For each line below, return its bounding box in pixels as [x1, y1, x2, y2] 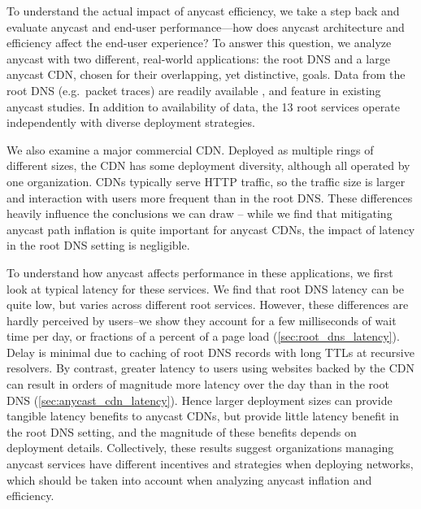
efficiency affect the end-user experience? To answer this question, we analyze [7, 34, 392, 51]
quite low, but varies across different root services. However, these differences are [7, 296, 409, 313]
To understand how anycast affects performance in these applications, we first [7, 263, 393, 281]
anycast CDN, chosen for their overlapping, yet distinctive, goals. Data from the [7, 66, 406, 83]
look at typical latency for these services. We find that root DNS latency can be [7, 280, 404, 297]
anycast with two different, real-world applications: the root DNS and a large [7, 50, 390, 67]
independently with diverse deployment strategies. [7, 114, 255, 131]
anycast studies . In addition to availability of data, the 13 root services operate [7, 98, 400, 115]
